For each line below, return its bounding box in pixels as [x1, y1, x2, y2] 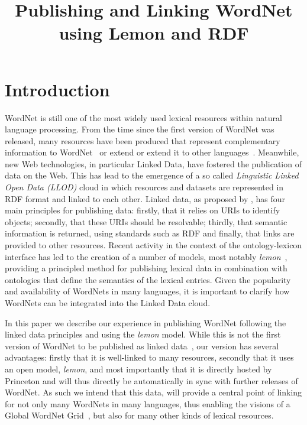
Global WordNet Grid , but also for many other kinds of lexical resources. [5, 409, 274, 421]
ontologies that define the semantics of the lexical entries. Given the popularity [5, 273, 291, 286]
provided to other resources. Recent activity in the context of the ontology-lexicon [5, 239, 302, 251]
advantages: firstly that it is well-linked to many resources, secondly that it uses [5, 351, 294, 364]
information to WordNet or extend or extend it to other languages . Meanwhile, [5, 146, 299, 158]
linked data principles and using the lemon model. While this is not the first [5, 328, 281, 340]
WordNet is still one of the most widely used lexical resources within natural [5, 111, 282, 124]
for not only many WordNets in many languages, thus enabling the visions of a [5, 397, 290, 410]
